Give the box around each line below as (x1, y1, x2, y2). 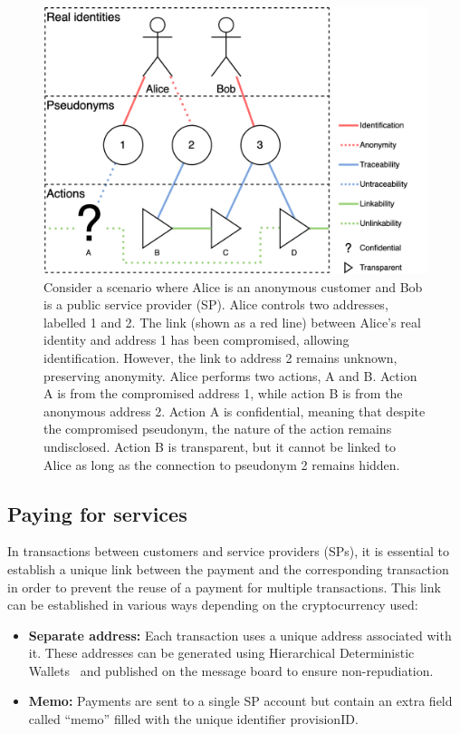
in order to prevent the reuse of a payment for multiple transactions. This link (7, 577, 441, 596)
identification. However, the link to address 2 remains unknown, (43, 347, 398, 367)
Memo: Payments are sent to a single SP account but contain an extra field (28, 691, 453, 710)
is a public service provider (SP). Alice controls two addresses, (43, 295, 388, 314)
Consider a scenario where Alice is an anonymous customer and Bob (43, 277, 423, 296)
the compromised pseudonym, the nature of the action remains (43, 419, 392, 438)
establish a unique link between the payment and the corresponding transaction (7, 559, 449, 578)
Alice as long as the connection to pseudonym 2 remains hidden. (43, 455, 400, 474)
